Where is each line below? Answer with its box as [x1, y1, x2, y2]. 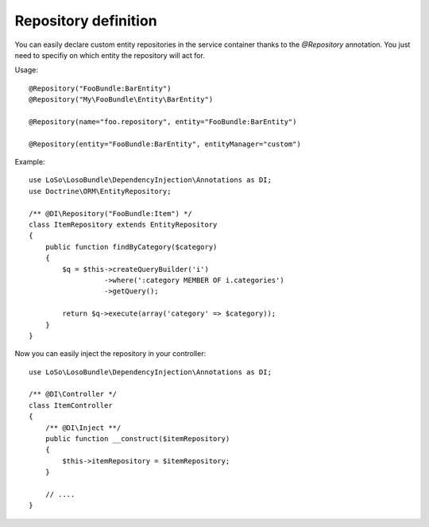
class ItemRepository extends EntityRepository [29, 220, 218, 230]
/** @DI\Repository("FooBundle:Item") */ [29, 209, 192, 218]
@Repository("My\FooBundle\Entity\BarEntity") [29, 95, 214, 104]
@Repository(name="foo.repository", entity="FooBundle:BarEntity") [29, 117, 297, 126]
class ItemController [29, 401, 113, 409]
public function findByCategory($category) [44, 242, 218, 251]
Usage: [14, 65, 39, 75]
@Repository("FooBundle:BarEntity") [29, 83, 172, 93]
